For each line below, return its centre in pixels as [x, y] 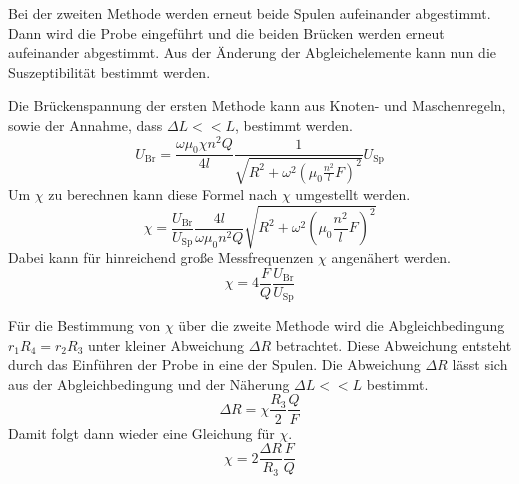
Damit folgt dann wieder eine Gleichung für [141, 432]
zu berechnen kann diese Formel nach [163, 193]
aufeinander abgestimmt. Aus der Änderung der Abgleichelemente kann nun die [252, 52]
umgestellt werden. [353, 193]
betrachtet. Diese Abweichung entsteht [393, 344]
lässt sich [480, 364]
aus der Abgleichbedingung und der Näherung [149, 383]
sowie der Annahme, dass [85, 124]
